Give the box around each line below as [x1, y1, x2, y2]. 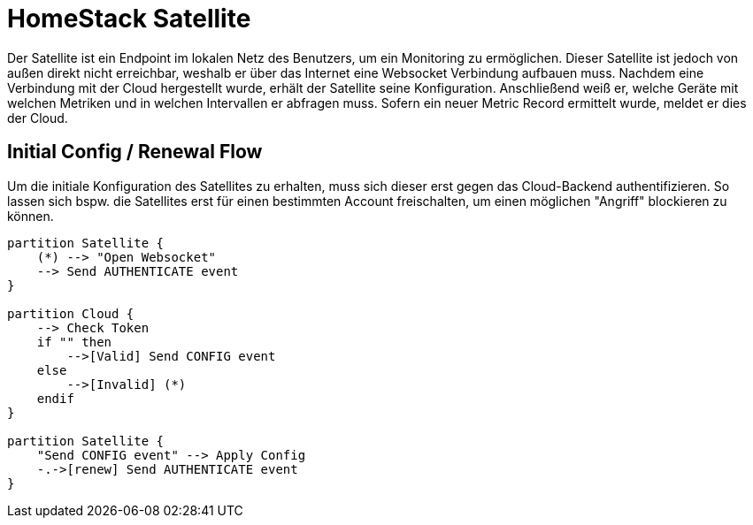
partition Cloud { [7, 306, 134, 321]
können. [7, 208, 54, 224]
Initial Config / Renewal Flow [7, 141, 263, 164]
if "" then [36, 334, 112, 349]
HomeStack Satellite [7, 4, 251, 34]
